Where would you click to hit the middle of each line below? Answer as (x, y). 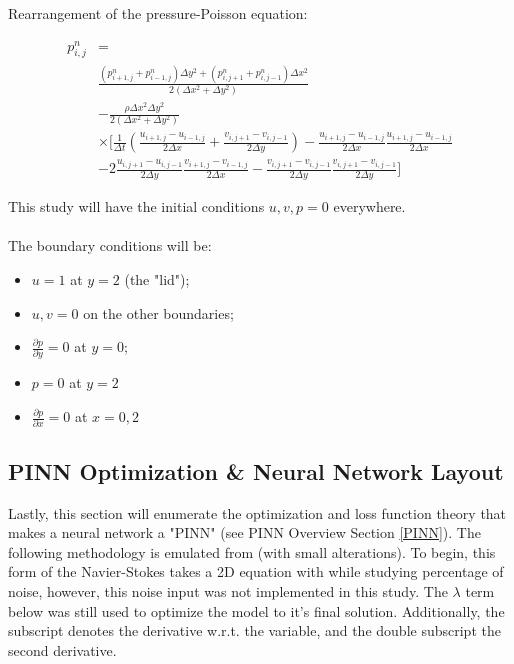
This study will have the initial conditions (136, 206)
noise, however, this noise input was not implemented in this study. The (228, 590)
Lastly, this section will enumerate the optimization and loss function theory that (257, 512)
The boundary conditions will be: (110, 245)
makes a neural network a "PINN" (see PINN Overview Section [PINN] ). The (244, 532)
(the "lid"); (157, 278)
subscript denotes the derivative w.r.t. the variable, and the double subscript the (254, 630)
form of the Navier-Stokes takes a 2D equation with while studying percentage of (256, 571)
